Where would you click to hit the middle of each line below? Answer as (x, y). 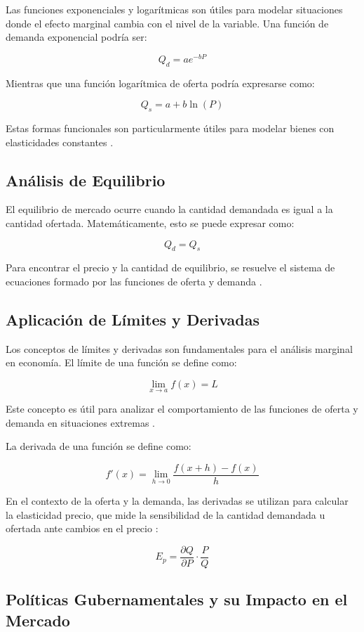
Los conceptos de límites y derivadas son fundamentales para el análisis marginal (179, 348)
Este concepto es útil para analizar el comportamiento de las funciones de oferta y (182, 409)
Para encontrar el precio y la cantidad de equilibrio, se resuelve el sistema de (170, 267)
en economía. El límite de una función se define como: (121, 362)
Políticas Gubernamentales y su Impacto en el (177, 599)
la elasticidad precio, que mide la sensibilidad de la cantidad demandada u (166, 514)
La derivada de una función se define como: (99, 446)
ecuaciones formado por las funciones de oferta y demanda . (134, 282)
